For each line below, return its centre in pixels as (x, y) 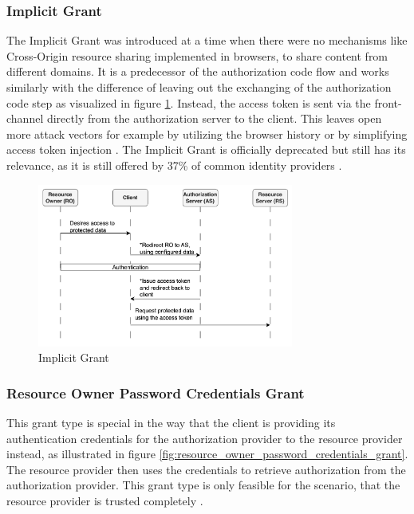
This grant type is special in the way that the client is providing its (171, 422)
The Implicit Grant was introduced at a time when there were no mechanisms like (207, 40)
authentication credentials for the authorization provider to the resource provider (205, 438)
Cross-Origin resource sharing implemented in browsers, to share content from (197, 55)
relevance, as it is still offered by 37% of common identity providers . (174, 165)
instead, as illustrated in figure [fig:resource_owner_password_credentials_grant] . (207, 454)
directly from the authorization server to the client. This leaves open (214, 118)
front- (388, 102)
